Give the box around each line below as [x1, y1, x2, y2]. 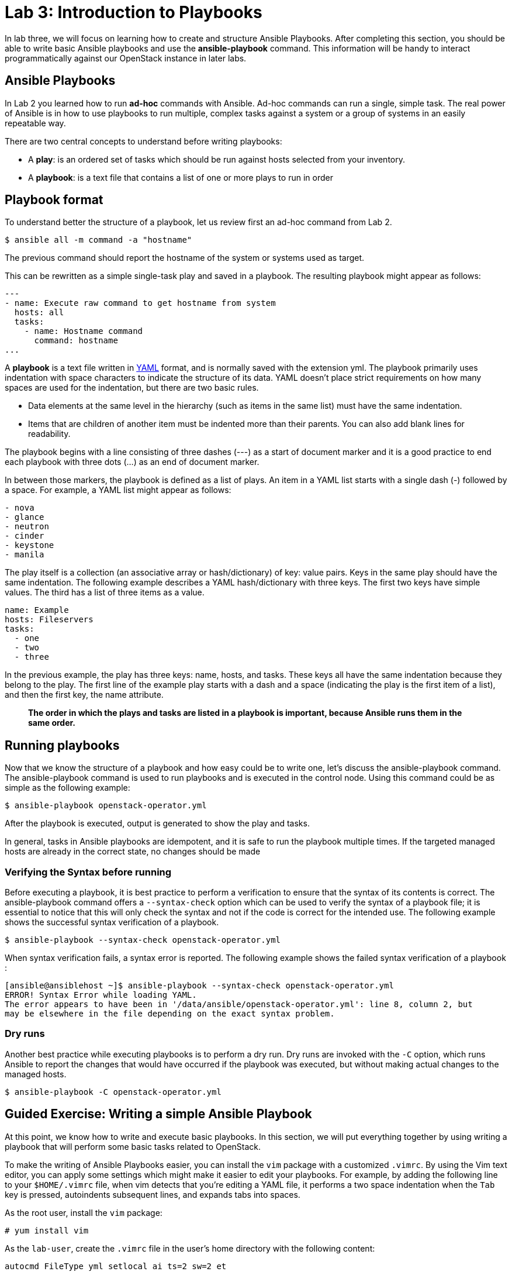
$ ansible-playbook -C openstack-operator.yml [5, 1087, 222, 1097]
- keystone [5, 540, 54, 550]
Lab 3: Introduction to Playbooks [5, 2, 262, 22]
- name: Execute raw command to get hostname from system [5, 298, 276, 308]
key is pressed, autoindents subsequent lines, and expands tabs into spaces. [5, 1189, 300, 1200]
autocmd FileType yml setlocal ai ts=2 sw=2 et [5, 1261, 227, 1271]
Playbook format [5, 192, 103, 208]
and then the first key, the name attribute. [5, 690, 164, 700]
